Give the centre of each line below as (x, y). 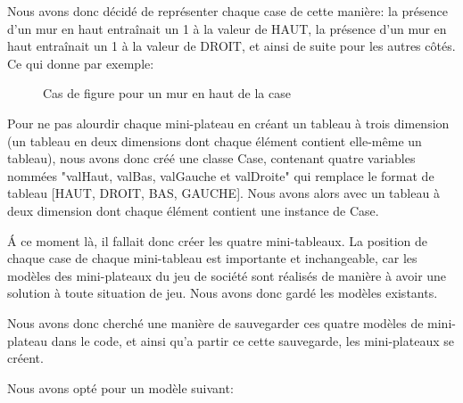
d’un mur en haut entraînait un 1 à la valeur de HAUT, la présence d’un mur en (227, 28)
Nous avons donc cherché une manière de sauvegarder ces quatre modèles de (215, 322)
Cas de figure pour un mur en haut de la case (167, 93)
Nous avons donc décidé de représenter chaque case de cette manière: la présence (227, 11)
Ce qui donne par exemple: (81, 63)
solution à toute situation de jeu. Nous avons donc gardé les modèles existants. (223, 293)
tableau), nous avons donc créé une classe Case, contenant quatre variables (211, 158)
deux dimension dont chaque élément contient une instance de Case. (193, 210)
